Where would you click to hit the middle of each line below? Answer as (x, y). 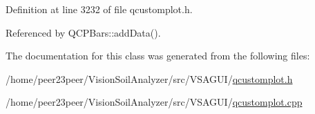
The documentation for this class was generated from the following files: (158, 56)
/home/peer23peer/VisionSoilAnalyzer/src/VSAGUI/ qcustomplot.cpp (154, 102)
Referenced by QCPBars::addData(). (83, 32)
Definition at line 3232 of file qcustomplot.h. (99, 9)
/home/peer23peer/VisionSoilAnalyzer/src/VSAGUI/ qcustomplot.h (149, 78)
